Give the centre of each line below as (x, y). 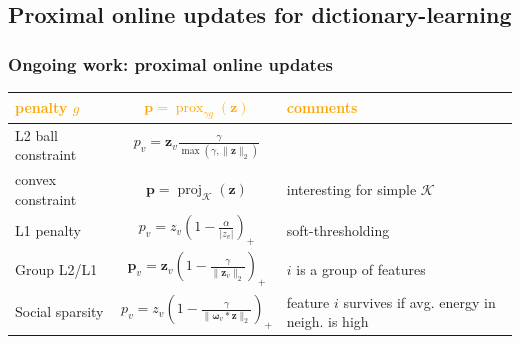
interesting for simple (351, 188)
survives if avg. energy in (419, 301)
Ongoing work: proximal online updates (170, 63)
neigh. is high (327, 321)
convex (36, 178)
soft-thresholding (338, 229)
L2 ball (36, 134)
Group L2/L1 (56, 268)
